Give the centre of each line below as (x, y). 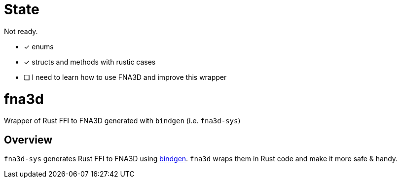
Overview (28, 140)
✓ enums (39, 46)
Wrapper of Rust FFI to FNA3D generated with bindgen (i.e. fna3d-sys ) (122, 121)
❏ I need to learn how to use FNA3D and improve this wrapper (125, 77)
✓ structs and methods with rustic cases (90, 62)
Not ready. (21, 31)
